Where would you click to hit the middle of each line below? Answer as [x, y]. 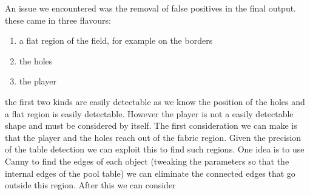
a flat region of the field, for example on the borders [116, 40]
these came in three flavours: [58, 20]
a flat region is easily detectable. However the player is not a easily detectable [149, 113]
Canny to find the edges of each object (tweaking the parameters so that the [147, 161]
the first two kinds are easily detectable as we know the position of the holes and [155, 101]
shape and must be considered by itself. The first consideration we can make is [151, 125]
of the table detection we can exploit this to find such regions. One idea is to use [155, 149]
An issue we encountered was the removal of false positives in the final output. [151, 8]
